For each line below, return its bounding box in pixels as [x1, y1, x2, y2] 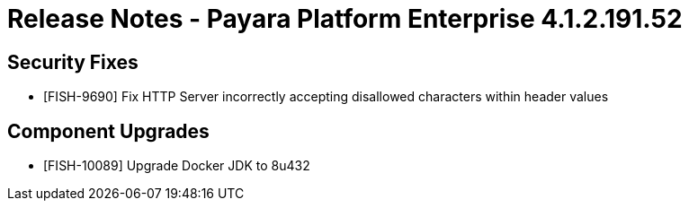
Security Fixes [7, 50, 139, 74]
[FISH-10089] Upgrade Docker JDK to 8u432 [43, 158, 310, 174]
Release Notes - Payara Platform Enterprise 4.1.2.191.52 [7, 4, 683, 34]
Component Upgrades [7, 119, 210, 143]
